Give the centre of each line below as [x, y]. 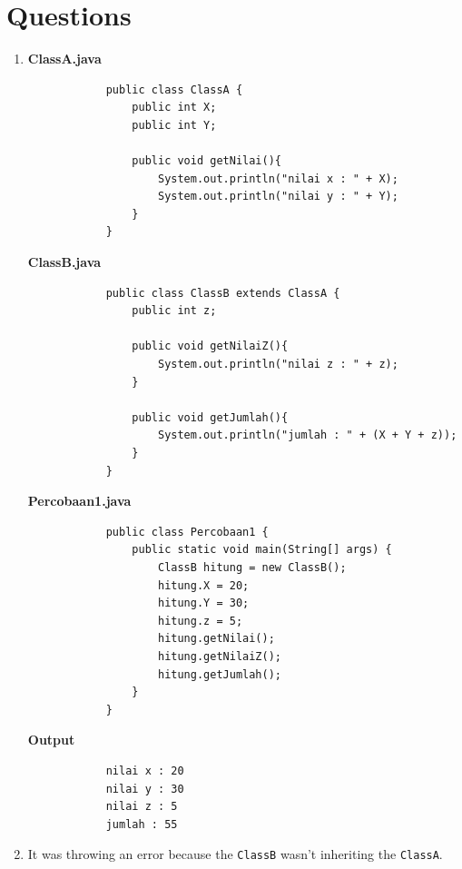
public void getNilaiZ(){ [210, 346]
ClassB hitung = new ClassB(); [252, 567]
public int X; [174, 108]
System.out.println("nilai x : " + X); [278, 178]
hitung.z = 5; [200, 621]
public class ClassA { [174, 89]
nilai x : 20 [145, 770]
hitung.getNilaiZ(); [220, 656]
